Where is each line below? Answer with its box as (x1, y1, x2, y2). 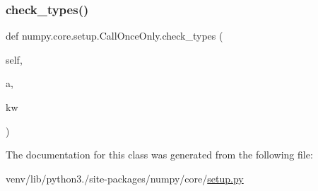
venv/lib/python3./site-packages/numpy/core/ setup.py (6, 170, 244, 185)
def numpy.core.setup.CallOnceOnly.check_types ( (6, 28, 223, 43)
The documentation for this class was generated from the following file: (6, 147, 313, 162)
